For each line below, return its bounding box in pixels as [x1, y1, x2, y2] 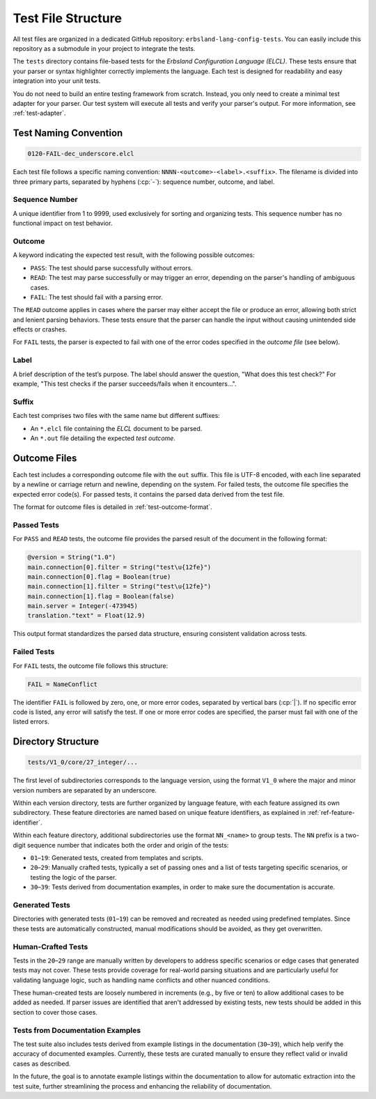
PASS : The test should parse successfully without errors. [30, 263, 193, 272]
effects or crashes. [13, 325, 68, 334]
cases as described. [13, 1059, 71, 1068]
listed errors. [13, 717, 50, 726]
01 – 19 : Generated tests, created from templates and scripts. [30, 854, 203, 862]
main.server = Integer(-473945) [27, 602, 139, 610]
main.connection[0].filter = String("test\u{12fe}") [27, 563, 212, 571]
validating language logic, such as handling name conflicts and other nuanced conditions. [13, 976, 271, 984]
